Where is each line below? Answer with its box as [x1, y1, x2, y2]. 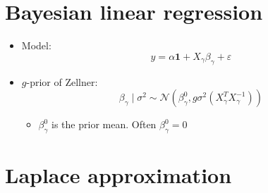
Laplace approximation [5, 161, 232, 189]
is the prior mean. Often [51, 117, 157, 132]
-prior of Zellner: [26, 74, 98, 89]
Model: [21, 38, 51, 53]
